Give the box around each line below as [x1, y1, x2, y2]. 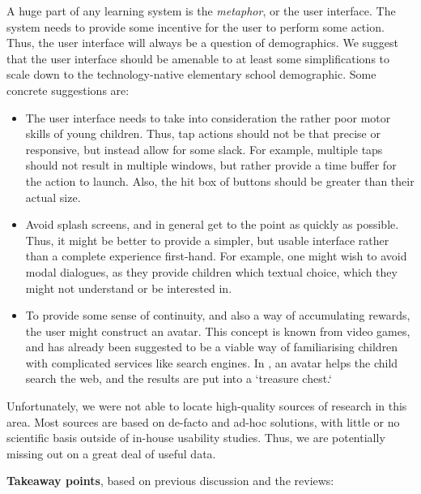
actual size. [25, 188, 81, 205]
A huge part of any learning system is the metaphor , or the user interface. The [6, 2, 396, 19]
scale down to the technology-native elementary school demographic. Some [6, 66, 376, 83]
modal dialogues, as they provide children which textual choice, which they [25, 263, 398, 280]
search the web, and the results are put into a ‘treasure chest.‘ [25, 370, 332, 387]
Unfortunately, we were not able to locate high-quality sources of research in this [6, 397, 407, 415]
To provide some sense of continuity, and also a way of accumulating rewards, [25, 307, 410, 324]
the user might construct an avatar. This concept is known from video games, [25, 322, 410, 339]
